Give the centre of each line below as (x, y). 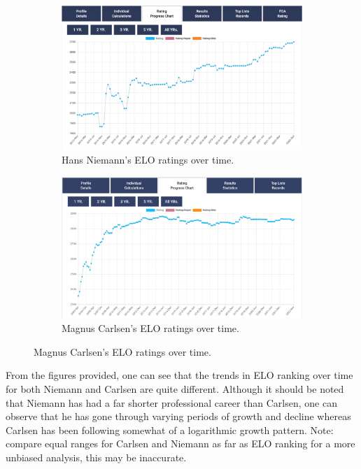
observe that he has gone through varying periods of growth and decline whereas (178, 416)
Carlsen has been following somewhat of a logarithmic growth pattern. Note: (170, 430)
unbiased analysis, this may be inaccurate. (96, 457)
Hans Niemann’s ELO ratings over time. (148, 160)
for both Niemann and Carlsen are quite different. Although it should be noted (175, 389)
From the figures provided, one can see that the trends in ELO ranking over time (179, 375)
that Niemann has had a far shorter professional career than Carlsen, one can (171, 402)
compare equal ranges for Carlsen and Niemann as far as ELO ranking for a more (180, 443)
